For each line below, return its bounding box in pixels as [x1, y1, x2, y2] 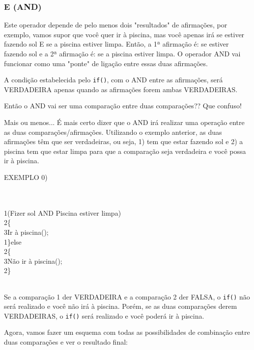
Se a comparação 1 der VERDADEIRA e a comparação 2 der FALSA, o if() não [4, 291, 250, 301]
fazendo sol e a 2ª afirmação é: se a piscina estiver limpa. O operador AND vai [4, 49, 241, 58]
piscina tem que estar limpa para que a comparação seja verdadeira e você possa [4, 146, 246, 156]
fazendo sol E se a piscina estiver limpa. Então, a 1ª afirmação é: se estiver [4, 39, 229, 49]
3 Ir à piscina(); [4, 226, 49, 237]
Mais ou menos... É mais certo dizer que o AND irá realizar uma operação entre [4, 117, 245, 127]
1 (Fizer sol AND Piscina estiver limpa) [4, 207, 121, 218]
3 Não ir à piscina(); [4, 255, 62, 266]
